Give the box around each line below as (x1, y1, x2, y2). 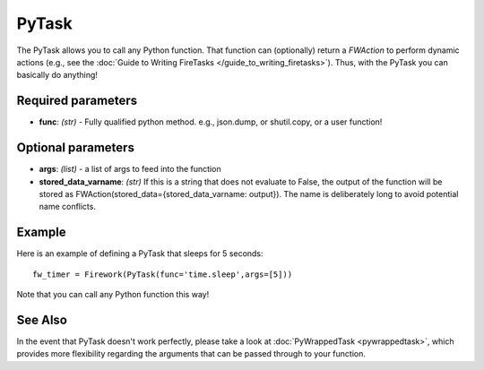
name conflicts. (39, 202, 96, 212)
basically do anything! (16, 70, 99, 81)
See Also (16, 312, 67, 327)
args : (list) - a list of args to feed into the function (39, 164, 221, 175)
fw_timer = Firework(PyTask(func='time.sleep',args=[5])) (32, 269, 293, 280)
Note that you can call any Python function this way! (16, 289, 210, 299)
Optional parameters (16, 140, 134, 156)
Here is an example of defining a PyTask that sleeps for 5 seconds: (16, 248, 264, 259)
